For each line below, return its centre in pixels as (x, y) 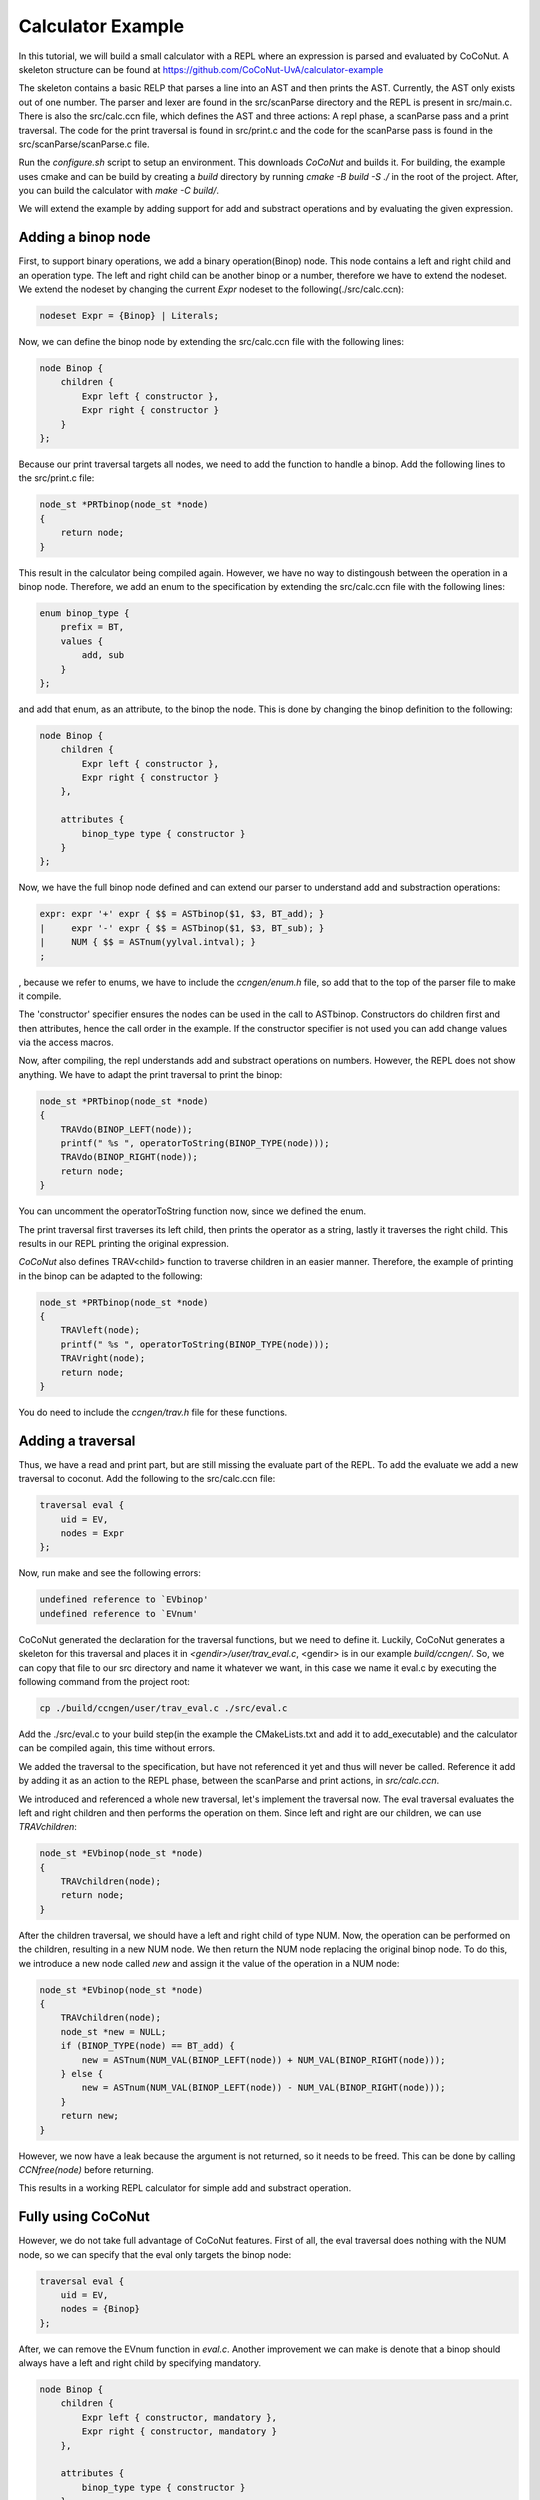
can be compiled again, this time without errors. (117, 1748)
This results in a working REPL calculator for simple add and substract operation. (185, 2188)
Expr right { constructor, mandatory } (179, 2431)
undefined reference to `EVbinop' (124, 1599)
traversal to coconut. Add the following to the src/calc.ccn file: (147, 1479)
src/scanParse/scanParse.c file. (84, 144)
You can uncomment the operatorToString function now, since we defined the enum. (192, 1211)
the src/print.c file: (56, 478)
